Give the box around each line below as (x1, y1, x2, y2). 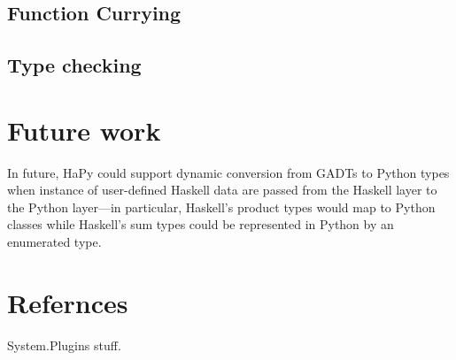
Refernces (7, 284, 128, 320)
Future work (7, 111, 161, 148)
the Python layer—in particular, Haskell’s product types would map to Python (7, 197, 436, 216)
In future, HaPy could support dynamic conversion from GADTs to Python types (7, 163, 450, 181)
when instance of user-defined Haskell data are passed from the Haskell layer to (7, 180, 437, 199)
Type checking (7, 51, 142, 79)
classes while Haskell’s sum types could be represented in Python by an (7, 215, 394, 234)
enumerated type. (7, 233, 102, 251)
